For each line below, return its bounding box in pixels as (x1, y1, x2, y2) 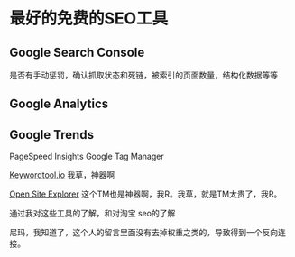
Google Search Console (9, 44, 145, 60)
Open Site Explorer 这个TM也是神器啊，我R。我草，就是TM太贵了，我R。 (9, 188, 282, 199)
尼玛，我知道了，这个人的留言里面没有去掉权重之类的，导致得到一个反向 (9, 227, 278, 238)
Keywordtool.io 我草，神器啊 (9, 170, 115, 180)
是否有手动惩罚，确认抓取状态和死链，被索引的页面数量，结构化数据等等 (9, 69, 278, 80)
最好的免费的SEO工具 (9, 8, 169, 29)
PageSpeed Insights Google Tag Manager (9, 151, 164, 162)
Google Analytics (9, 96, 109, 112)
